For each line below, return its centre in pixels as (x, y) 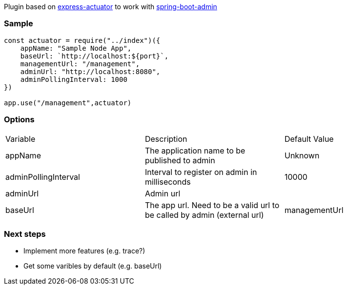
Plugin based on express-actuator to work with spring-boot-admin (111, 7)
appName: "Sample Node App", (76, 48)
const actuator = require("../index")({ (82, 40)
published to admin (180, 160)
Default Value (309, 139)
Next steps (25, 234)
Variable (20, 139)
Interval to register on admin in (201, 172)
